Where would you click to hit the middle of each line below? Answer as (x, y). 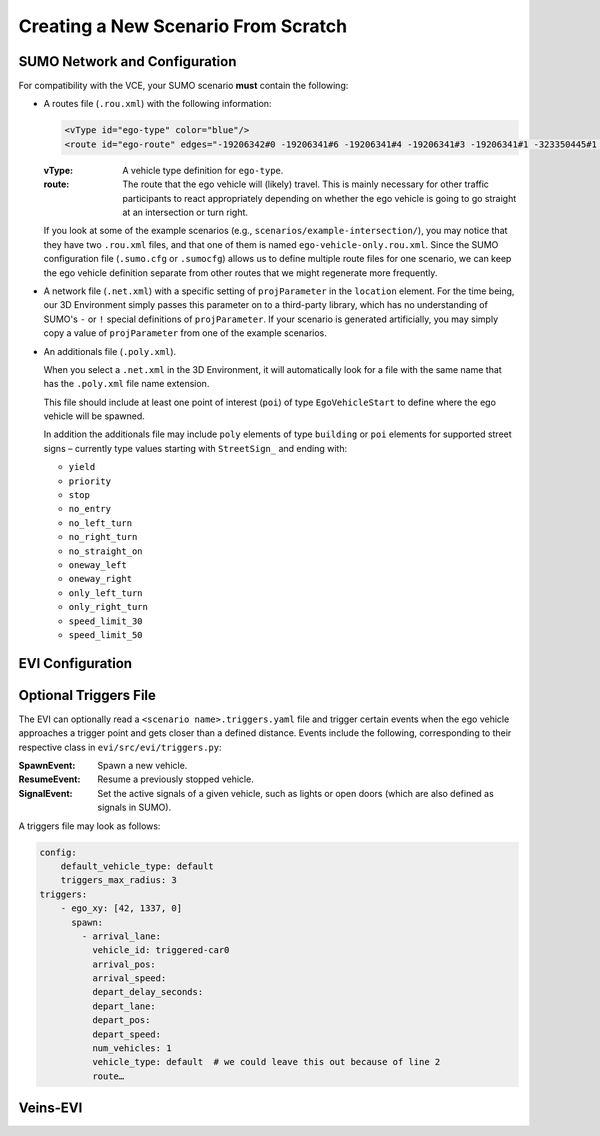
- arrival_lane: (121, 936)
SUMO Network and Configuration (127, 61)
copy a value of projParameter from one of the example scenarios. (185, 333)
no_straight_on (106, 551)
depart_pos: (121, 1020)
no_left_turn (100, 523)
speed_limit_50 (106, 634)
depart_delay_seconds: (147, 992)
